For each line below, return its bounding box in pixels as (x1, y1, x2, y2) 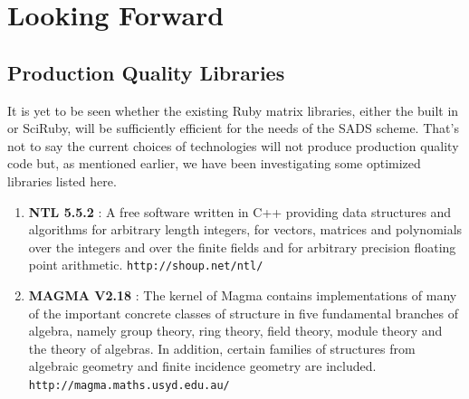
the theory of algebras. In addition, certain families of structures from (28, 338, 416, 357)
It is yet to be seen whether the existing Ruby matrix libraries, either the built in (7, 100, 459, 119)
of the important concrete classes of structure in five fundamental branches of (28, 303, 459, 322)
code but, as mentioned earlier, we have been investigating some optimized (7, 154, 421, 173)
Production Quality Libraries (7, 58, 285, 86)
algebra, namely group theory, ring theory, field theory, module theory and (28, 321, 443, 340)
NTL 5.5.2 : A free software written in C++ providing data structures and (28, 202, 452, 221)
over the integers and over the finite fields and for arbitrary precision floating (28, 237, 456, 256)
